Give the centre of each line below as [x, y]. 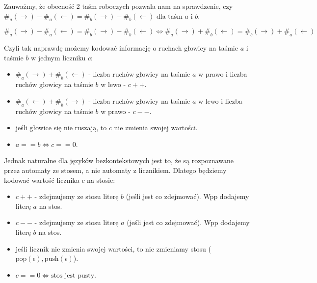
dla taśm [169, 15]
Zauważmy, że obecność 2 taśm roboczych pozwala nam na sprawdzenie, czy [119, 6]
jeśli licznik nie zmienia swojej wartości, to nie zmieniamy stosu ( [113, 248]
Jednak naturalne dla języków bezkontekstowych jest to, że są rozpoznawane [119, 160]
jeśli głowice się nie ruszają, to [61, 127]
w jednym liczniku [58, 57]
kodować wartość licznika [42, 180]
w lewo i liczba [220, 100]
